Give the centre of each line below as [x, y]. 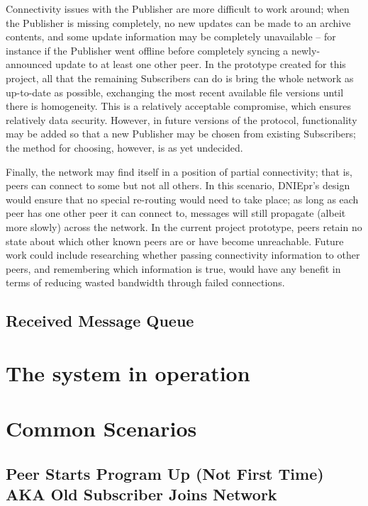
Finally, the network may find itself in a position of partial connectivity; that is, [179, 171]
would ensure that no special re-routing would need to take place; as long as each [182, 199]
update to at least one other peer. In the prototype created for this [201, 64]
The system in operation [128, 372]
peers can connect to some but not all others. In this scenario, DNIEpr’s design [178, 185]
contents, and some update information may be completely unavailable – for [171, 36]
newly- [306, 50]
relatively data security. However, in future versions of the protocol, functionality [182, 119]
